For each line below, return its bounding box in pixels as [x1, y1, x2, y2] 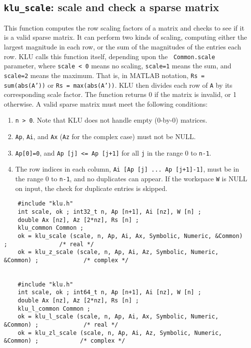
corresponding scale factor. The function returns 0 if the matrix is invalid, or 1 [4, 89, 236, 99]
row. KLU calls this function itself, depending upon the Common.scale [4, 51, 215, 61]
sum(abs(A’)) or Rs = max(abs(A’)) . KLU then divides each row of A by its [4, 79, 233, 90]
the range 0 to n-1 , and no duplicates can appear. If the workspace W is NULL [15, 174, 248, 183]
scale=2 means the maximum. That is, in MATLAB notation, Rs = [4, 70, 205, 80]
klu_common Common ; [17, 224, 84, 232]
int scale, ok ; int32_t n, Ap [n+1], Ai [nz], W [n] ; [17, 208, 202, 215]
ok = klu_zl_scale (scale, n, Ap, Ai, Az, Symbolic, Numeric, [17, 329, 222, 336]
